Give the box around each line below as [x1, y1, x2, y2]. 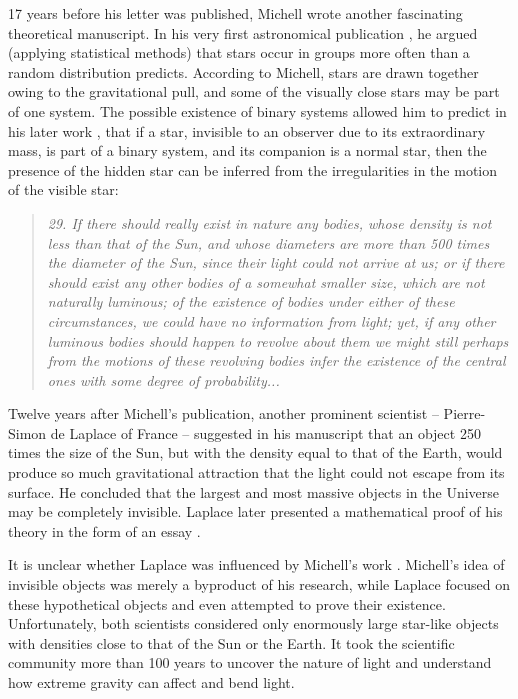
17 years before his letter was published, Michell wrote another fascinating [8, 3, 463, 23]
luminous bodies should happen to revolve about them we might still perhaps [47, 330, 509, 351]
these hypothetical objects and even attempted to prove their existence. [8, 593, 446, 614]
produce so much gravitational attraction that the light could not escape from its [8, 462, 505, 483]
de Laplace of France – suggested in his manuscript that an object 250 [50, 422, 481, 443]
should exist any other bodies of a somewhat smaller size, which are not [47, 271, 485, 292]
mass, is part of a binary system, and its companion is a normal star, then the [8, 140, 487, 161]
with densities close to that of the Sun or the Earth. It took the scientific [8, 632, 455, 653]
